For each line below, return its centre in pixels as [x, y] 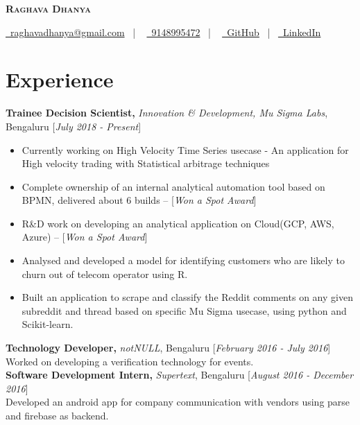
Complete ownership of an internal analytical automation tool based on [173, 186]
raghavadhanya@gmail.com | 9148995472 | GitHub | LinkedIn [165, 32]
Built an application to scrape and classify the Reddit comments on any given [187, 297]
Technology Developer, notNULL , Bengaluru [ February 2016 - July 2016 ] [168, 348]
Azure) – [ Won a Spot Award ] [85, 237]
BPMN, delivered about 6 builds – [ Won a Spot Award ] [139, 200]
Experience [60, 79]
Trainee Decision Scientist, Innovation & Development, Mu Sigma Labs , [167, 113]
